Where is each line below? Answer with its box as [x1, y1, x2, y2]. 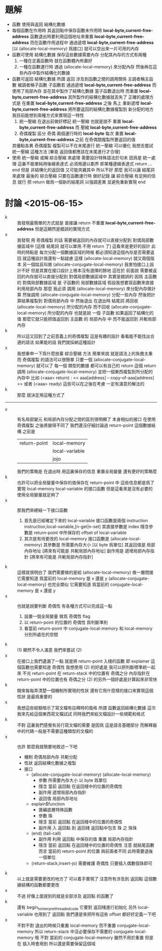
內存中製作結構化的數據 [23, 70, 70, 76]
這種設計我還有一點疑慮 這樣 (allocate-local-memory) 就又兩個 [26, 255, 151, 261]
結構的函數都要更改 [21, 882, 59, 887]
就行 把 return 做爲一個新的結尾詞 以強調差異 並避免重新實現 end [17, 179, 146, 185]
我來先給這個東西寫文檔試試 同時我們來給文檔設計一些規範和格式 [17, 711, 145, 717]
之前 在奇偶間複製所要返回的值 [75, 136, 136, 142]
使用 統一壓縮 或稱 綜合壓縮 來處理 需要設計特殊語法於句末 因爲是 [12, 155, 142, 161]
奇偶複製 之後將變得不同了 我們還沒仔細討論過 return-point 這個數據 [17, 422, 152, 428]
